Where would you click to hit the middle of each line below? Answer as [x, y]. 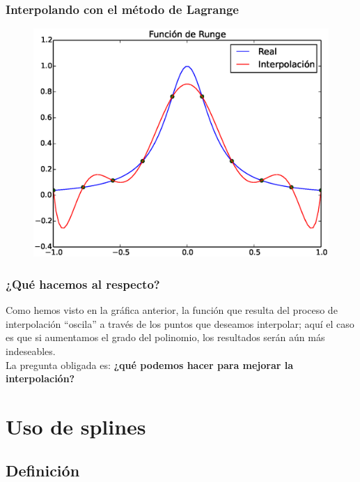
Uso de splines [76, 426]
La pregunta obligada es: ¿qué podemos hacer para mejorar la [150, 364]
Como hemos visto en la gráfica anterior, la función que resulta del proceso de [172, 310]
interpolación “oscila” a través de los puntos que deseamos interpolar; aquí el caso [180, 323]
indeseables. [31, 351]
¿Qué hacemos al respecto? [83, 284]
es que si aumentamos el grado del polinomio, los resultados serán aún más [165, 337]
